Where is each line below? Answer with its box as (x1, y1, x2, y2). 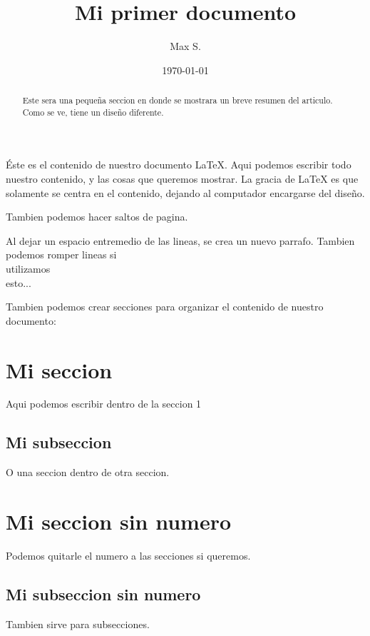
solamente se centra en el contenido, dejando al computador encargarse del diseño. (6, 185, 365, 200)
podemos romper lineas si (6, 247, 117, 262)
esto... (6, 275, 31, 290)
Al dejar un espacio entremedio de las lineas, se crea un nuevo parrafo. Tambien (6, 233, 355, 248)
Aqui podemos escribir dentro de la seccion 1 (6, 396, 202, 411)
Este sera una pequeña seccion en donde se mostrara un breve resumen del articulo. (22, 94, 333, 106)
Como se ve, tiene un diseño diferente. (22, 106, 164, 118)
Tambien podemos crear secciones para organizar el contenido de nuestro (6, 299, 324, 314)
